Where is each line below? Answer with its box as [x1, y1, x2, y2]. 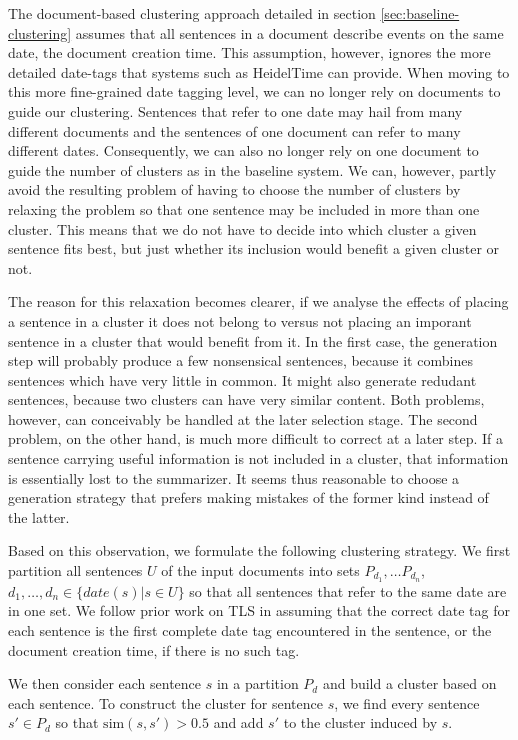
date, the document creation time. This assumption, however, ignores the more [8, 42, 491, 63]
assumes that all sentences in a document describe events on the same [75, 22, 504, 43]
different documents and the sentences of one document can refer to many [8, 120, 461, 141]
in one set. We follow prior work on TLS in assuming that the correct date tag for [8, 600, 510, 621]
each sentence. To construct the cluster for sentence [8, 692, 323, 713]
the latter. [8, 506, 70, 527]
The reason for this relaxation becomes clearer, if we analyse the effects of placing [8, 291, 509, 312]
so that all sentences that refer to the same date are [189, 580, 507, 601]
